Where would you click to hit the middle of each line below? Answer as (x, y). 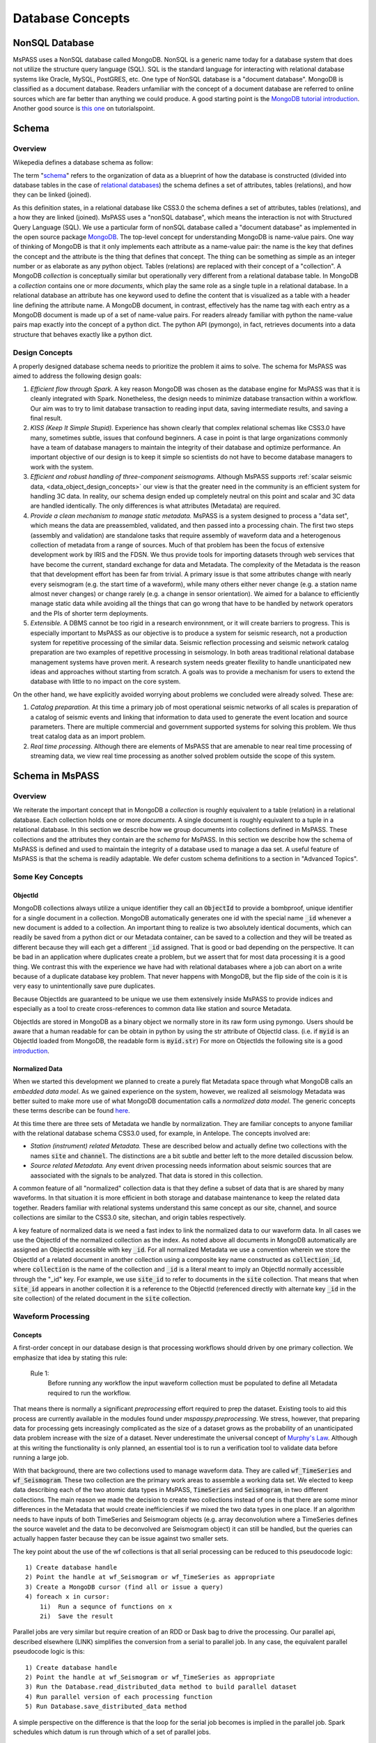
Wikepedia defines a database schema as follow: (83, 162)
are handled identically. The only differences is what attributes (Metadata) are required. (156, 506)
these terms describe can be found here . (71, 1111)
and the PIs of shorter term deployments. (89, 613)
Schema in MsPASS (56, 776)
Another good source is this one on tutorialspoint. (84, 109)
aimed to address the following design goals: (77, 376)
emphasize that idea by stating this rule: (70, 1357)
